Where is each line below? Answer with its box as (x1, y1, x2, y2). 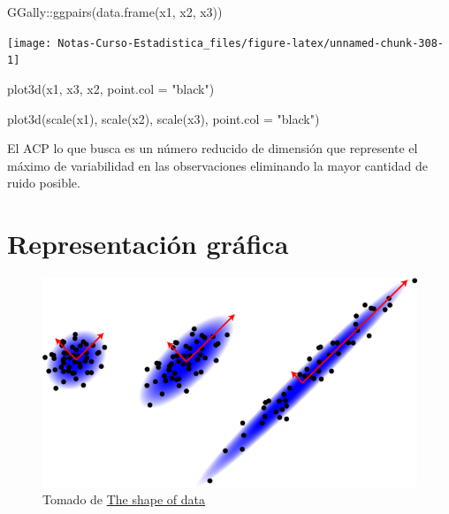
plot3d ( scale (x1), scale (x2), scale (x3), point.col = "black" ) (7, 109, 320, 127)
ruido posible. (7, 173, 80, 192)
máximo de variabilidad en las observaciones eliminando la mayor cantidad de (7, 156, 428, 174)
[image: (7, 36, 52, 50)
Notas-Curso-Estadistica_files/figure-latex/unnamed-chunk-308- (57, 36, 444, 50)
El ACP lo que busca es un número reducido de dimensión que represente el (7, 139, 418, 157)
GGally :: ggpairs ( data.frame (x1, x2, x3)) (7, 3, 223, 20)
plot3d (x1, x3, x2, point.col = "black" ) (7, 79, 215, 97)
